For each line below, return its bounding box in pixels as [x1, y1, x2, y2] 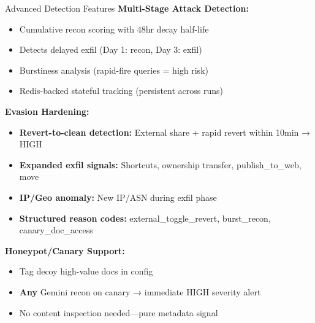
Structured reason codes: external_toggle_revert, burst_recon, [19, 211, 271, 224]
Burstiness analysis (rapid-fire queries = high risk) [19, 63, 208, 76]
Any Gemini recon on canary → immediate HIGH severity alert [19, 285, 261, 298]
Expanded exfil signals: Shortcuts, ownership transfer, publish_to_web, [19, 158, 302, 171]
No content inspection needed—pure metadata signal [19, 306, 218, 319]
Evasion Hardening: [5, 104, 89, 117]
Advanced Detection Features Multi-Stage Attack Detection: [5, 2, 249, 14]
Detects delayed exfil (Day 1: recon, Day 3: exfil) [19, 43, 202, 56]
